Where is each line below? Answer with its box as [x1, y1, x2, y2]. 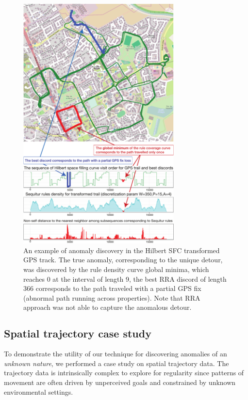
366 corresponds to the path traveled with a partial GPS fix [23, 283, 201, 293]
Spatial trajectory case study [4, 326, 151, 341]
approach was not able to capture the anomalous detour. [23, 302, 192, 312]
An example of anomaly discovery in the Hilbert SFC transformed [23, 245, 220, 255]
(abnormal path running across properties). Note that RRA [23, 292, 200, 303]
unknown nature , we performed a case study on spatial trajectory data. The [4, 358, 229, 368]
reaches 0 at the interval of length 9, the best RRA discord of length [23, 273, 227, 284]
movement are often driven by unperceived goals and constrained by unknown [4, 377, 236, 387]
